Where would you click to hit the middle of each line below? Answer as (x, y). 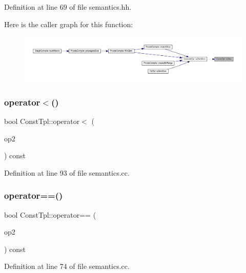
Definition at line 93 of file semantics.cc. (67, 172)
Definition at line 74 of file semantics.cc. (67, 266)
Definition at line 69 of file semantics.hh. (68, 7)
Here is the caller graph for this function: (69, 24)
